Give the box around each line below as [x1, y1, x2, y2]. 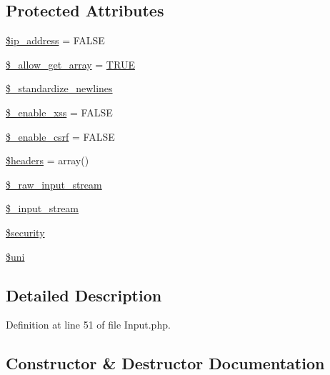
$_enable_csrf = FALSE [6, 129, 115, 144]
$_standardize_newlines [6, 81, 113, 96]
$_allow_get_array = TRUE [6, 56, 135, 71]
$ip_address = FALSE [6, 33, 105, 48]
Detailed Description [6, 284, 162, 306]
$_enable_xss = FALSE [6, 104, 113, 119]
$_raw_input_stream [6, 176, 102, 191]
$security [6, 224, 45, 239]
